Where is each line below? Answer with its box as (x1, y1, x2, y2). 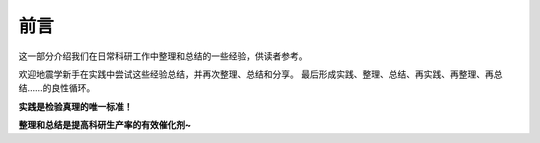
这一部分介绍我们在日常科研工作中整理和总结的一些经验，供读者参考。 (18, 50, 308, 62)
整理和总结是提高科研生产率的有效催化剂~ (18, 119, 192, 131)
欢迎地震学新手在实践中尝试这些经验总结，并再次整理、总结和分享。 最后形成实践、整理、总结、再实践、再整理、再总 (18, 68, 503, 80)
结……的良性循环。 (18, 82, 96, 94)
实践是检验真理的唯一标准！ (18, 100, 133, 112)
